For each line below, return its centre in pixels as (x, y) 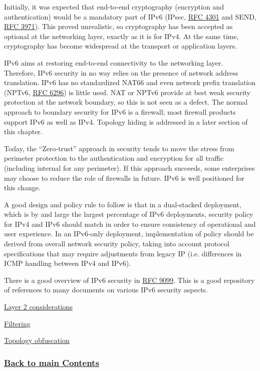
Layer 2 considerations (38, 307)
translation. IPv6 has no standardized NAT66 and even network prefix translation (130, 82)
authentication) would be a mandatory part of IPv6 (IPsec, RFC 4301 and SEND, (130, 16)
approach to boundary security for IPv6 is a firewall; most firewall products (120, 111)
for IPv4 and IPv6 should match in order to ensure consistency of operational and (130, 224)
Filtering (17, 323)
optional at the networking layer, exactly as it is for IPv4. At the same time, (121, 36)
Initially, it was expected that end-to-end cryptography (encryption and (114, 7)
